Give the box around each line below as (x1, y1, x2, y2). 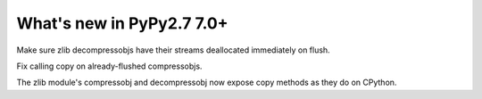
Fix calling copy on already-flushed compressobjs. (16, 61, 203, 71)
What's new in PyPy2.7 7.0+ (16, 13, 229, 33)
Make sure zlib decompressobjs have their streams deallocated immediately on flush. (16, 45, 330, 55)
